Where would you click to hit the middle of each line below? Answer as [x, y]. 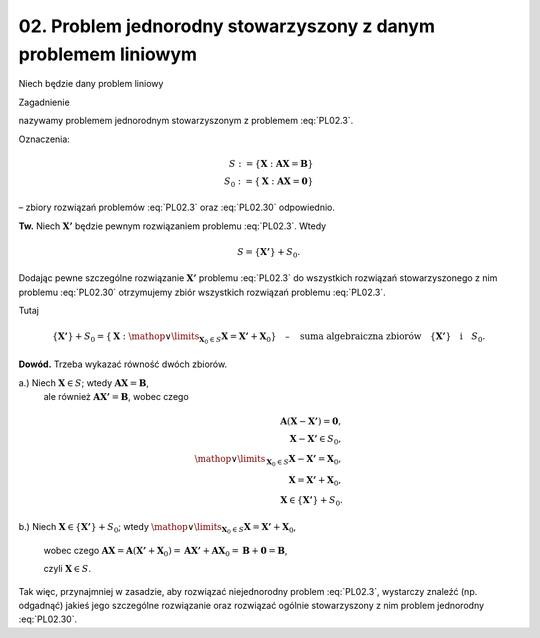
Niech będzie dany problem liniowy [91, 84]
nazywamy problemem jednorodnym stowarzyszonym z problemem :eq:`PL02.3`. [186, 121]
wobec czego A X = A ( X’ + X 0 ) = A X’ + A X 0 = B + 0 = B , [165, 551]
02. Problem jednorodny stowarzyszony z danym [226, 26]
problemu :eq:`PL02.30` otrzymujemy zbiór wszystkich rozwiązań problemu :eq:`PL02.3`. [202, 292]
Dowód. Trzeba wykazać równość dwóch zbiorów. [123, 364]
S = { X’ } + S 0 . [268, 253]
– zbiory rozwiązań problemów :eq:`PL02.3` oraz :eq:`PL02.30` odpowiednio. [176, 207]
